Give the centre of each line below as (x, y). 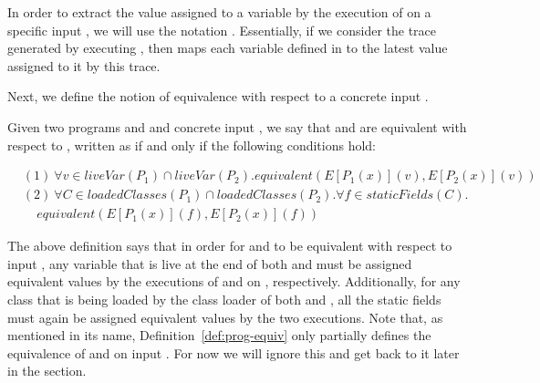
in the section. (47, 371)
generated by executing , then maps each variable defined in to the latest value (228, 48)
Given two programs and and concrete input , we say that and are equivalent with (237, 126)
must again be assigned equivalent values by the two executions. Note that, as (225, 317)
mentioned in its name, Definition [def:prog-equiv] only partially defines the (219, 335)
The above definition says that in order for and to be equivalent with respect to (230, 246)
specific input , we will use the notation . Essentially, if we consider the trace (222, 30)
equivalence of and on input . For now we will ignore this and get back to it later (234, 352)
